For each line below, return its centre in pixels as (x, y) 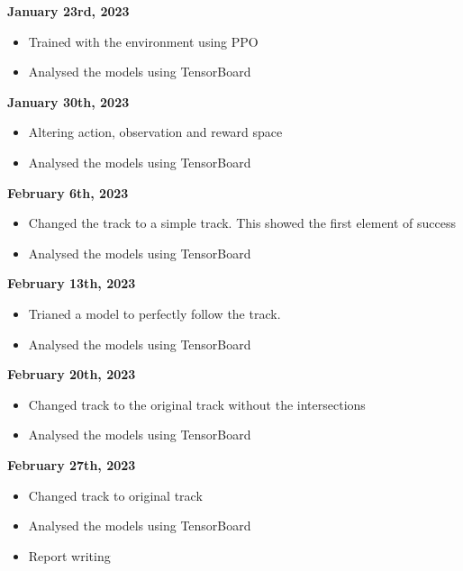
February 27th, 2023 (72, 464)
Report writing (69, 555)
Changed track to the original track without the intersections (197, 404)
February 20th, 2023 (72, 374)
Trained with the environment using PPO (143, 41)
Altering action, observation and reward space (155, 132)
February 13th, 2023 (72, 283)
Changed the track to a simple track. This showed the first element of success (242, 223)
